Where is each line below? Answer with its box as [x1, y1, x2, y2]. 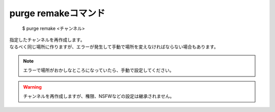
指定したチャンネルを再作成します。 [9, 36, 85, 43]
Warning [23, 84, 42, 90]
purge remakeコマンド [9, 8, 105, 19]
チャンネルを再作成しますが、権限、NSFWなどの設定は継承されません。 [23, 93, 175, 99]
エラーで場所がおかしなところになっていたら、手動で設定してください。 [23, 67, 174, 73]
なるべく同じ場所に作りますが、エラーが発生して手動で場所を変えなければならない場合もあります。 [9, 44, 218, 50]
